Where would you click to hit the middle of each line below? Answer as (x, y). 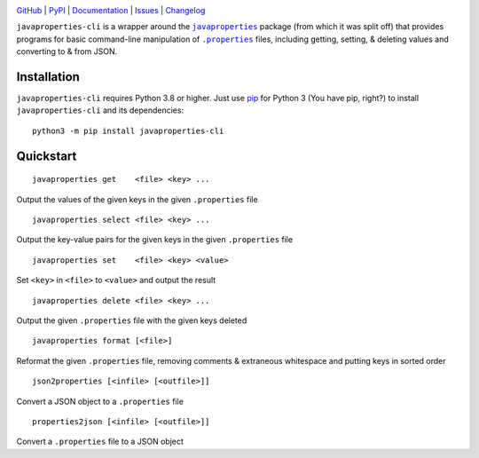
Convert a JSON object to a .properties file (100, 401)
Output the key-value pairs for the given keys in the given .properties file (154, 240)
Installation (48, 77)
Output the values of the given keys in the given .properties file (137, 199)
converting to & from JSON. (67, 51)
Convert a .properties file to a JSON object (100, 442)
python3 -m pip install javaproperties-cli (128, 130)
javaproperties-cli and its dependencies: (100, 110)
